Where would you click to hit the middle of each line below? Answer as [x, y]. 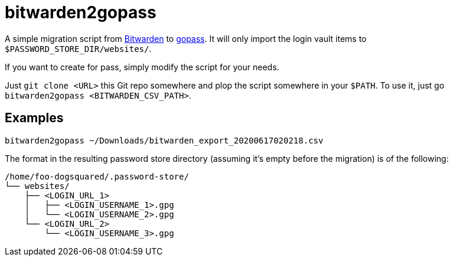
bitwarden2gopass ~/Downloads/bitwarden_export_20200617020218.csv [164, 140]
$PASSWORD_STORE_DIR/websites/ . [78, 48]
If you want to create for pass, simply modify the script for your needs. [142, 67]
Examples [34, 118]
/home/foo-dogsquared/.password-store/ [97, 176]
